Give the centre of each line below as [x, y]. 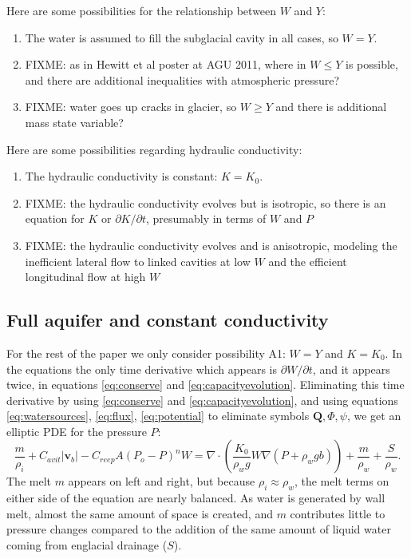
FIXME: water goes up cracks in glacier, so [131, 107]
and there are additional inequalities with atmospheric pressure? [182, 79]
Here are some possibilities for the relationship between [142, 10]
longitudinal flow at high [85, 277]
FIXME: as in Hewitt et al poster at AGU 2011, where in [166, 64]
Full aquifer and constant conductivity [168, 320]
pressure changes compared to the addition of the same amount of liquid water [199, 529]
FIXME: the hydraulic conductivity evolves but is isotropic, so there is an [205, 202]
